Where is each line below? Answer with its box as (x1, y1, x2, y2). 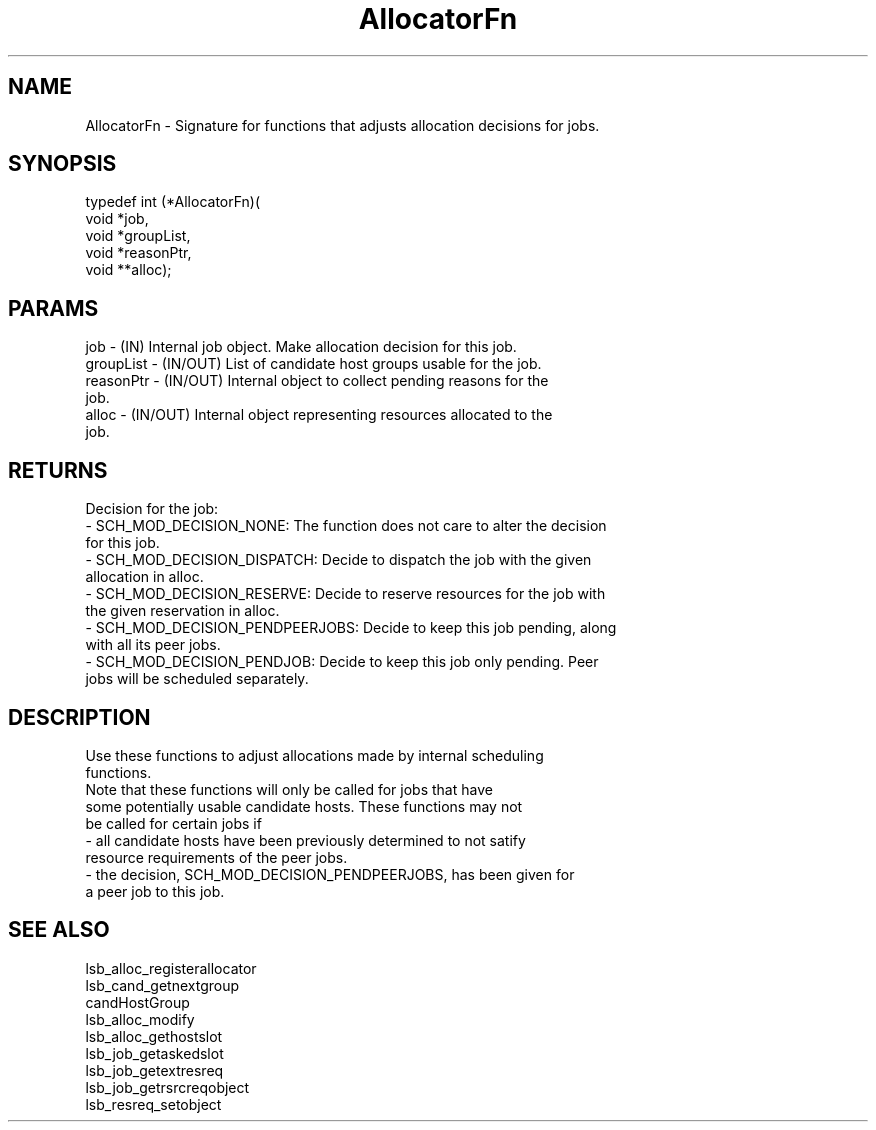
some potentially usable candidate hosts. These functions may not (85, 797, 523, 815)
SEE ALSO (8, 917, 110, 943)
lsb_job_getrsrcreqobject (85, 1078, 250, 1096)
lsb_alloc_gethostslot (85, 1027, 223, 1045)
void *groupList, (85, 227, 191, 245)
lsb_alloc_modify (85, 1010, 195, 1028)
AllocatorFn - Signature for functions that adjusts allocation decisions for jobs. (85, 116, 600, 134)
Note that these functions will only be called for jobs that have (85, 780, 493, 798)
